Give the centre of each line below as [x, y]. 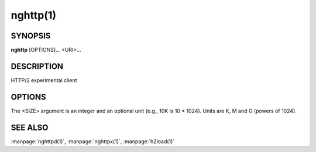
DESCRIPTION [37, 66]
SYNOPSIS [31, 36]
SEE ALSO [30, 127]
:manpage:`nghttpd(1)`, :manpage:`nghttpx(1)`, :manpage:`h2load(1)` [93, 141]
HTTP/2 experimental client [44, 80]
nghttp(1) [34, 15]
